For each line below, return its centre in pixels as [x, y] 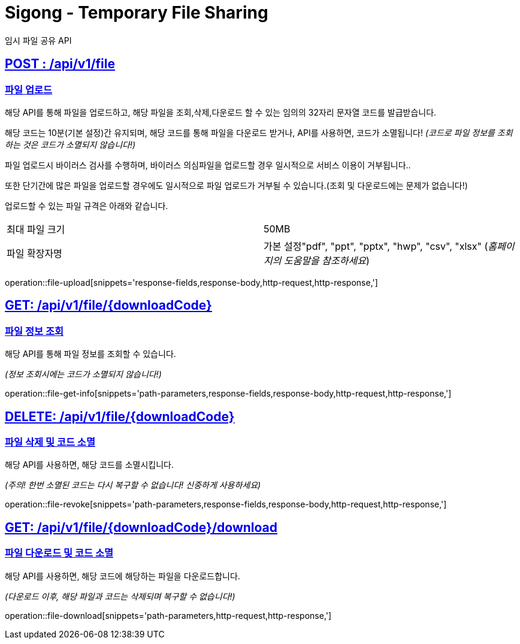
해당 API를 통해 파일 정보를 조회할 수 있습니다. [90, 354]
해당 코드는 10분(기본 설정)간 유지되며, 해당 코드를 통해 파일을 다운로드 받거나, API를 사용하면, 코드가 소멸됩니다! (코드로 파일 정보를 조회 [259, 132]
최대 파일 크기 [36, 229]
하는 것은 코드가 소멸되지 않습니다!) [70, 144]
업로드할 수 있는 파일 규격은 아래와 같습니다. [87, 205]
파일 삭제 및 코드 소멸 [50, 442]
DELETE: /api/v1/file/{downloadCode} [120, 416]
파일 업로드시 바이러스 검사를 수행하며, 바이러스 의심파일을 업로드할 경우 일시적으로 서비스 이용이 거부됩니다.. [208, 165]
